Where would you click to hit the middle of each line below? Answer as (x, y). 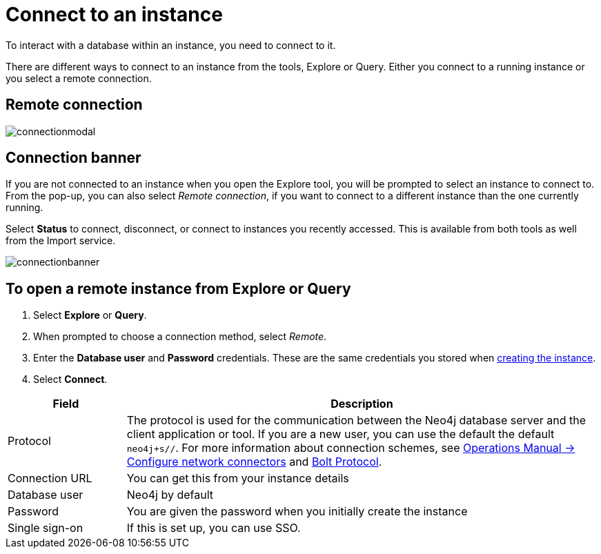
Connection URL (50, 478)
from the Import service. (61, 241)
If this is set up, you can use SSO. (214, 528)
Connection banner (73, 158)
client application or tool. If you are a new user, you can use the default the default (341, 434)
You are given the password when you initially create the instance (297, 512)
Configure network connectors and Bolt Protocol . (254, 462)
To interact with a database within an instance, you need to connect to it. (171, 45)
